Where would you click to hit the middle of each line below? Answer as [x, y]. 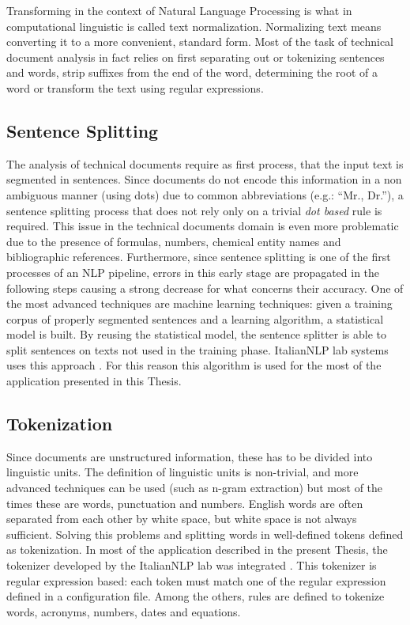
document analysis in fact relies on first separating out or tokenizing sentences [196, 57]
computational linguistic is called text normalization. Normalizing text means [194, 26]
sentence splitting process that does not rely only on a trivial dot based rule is [194, 210]
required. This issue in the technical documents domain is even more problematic [203, 226]
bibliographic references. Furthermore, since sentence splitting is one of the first [199, 257]
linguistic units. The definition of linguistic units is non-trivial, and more [182, 472]
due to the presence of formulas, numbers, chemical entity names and [174, 241]
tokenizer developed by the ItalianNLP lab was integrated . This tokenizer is [192, 565]
